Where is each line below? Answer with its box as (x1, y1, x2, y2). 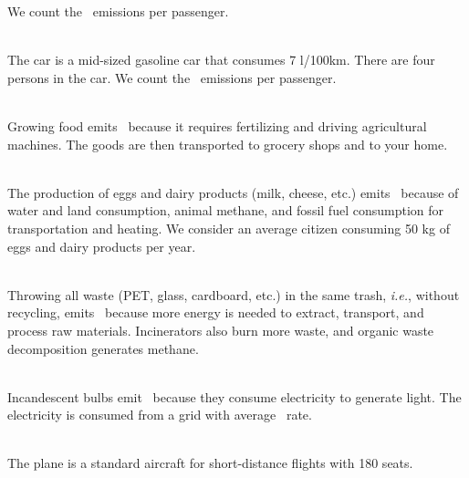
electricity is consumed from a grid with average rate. (7, 405, 312, 424)
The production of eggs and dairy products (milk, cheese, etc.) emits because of (7, 182, 459, 202)
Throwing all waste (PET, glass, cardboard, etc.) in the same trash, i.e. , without (7, 285, 460, 304)
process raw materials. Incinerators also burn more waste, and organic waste (7, 320, 434, 339)
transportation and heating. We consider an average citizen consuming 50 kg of (7, 218, 450, 237)
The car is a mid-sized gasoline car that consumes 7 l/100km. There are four (7, 50, 435, 69)
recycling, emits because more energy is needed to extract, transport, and (7, 303, 424, 322)
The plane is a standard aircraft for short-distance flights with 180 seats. (7, 453, 413, 473)
